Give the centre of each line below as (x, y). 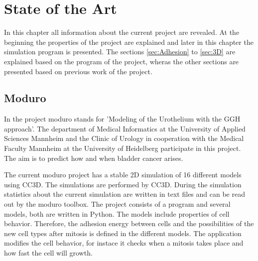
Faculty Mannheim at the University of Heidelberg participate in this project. (123, 148)
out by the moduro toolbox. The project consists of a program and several (117, 204)
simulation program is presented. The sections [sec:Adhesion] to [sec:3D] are (120, 52)
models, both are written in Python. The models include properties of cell (117, 213)
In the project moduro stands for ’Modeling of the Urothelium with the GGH (122, 119)
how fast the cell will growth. (48, 253)
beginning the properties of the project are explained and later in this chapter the (129, 42)
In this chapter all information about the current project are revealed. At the (122, 32)
